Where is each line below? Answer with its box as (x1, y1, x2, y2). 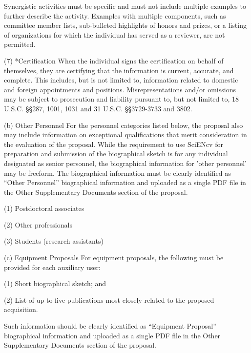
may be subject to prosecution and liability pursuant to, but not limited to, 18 (4, 94, 239, 104)
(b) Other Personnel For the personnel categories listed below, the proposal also (4, 120, 243, 130)
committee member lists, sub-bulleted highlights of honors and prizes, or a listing (4, 20, 247, 30)
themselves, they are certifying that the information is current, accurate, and (4, 65, 234, 75)
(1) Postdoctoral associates (4, 203, 84, 213)
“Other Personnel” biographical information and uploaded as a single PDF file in (4, 177, 246, 187)
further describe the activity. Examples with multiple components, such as (4, 10, 226, 21)
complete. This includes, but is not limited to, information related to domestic (4, 75, 238, 85)
